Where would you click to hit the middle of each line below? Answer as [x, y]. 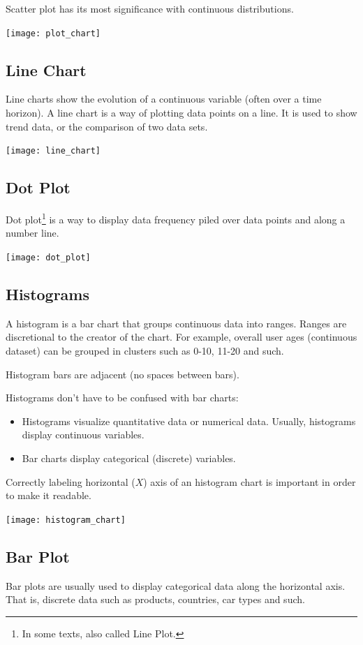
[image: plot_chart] [53, 33]
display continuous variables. [83, 435]
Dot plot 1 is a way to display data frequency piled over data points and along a [176, 218]
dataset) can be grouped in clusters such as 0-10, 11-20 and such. [145, 350]
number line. [32, 233]
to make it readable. [49, 495]
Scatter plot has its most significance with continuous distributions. [150, 8]
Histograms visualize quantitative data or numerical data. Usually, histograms [189, 421]
